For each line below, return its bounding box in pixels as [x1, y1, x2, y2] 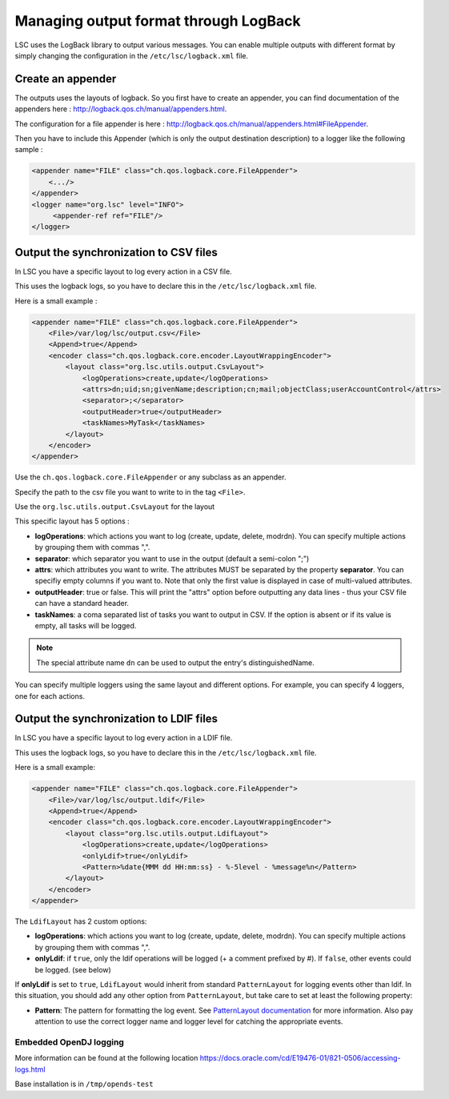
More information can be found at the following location [14, 1053, 198, 1063]
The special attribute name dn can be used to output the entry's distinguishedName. [36, 657, 315, 668]
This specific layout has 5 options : [14, 516, 130, 526]
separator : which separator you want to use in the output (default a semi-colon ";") [34, 553, 310, 564]
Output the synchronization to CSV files [14, 245, 218, 259]
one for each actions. [14, 691, 86, 700]
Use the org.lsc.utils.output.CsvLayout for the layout [14, 502, 215, 511]
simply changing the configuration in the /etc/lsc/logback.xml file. [14, 50, 249, 60]
